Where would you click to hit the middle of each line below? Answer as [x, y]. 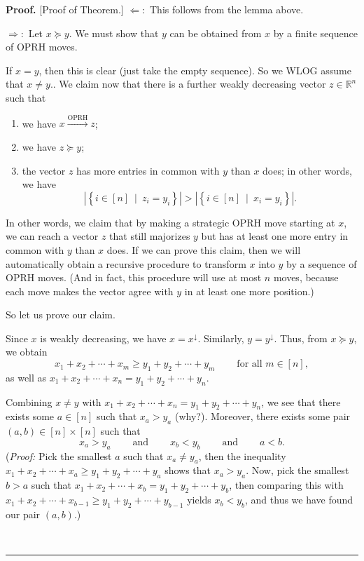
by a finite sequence [315, 33]
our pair [23, 514]
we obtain [27, 352]
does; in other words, [307, 170]
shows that [188, 470]
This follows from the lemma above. [226, 9]
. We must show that [114, 33]
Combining [29, 401]
